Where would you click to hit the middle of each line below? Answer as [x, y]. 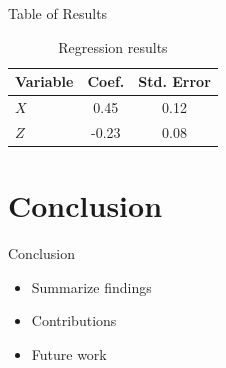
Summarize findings [91, 286]
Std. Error [174, 81]
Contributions [74, 320]
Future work [69, 353]
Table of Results [58, 13]
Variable [44, 81]
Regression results [113, 46]
